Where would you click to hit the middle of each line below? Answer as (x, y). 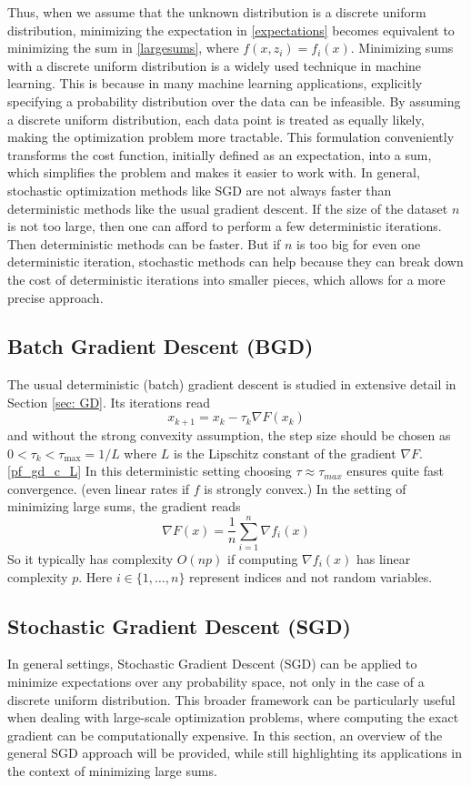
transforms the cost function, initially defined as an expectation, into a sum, (220, 154)
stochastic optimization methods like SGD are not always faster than (200, 190)
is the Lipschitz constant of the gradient (285, 453)
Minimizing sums (406, 48)
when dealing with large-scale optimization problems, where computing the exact (233, 717)
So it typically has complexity (90, 559)
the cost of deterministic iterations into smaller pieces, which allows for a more (226, 279)
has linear (383, 559)
